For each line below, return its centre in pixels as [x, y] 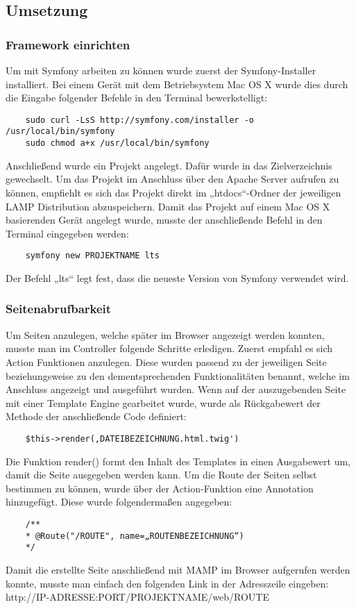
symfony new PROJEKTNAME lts [92, 256]
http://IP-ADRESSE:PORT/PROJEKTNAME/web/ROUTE [138, 597]
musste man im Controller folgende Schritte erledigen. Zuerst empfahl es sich [169, 348]
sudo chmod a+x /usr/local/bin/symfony [117, 143]
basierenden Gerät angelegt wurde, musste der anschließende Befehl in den [164, 220]
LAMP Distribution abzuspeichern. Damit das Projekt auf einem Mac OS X [168, 206]
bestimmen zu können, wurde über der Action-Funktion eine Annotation [160, 488]
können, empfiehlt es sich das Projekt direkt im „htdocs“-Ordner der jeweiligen [173, 192]
